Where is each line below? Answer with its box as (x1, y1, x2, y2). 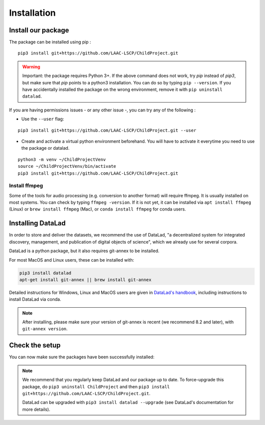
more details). (22, 406, 51, 412)
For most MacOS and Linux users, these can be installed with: (9, 257, 134, 263)
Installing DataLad (9, 219, 66, 228)
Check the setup (9, 341, 61, 349)
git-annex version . (22, 326, 68, 332)
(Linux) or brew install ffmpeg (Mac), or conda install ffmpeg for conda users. (9, 206, 186, 212)
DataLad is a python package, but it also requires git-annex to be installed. (9, 248, 159, 254)
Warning (22, 64, 40, 70)
